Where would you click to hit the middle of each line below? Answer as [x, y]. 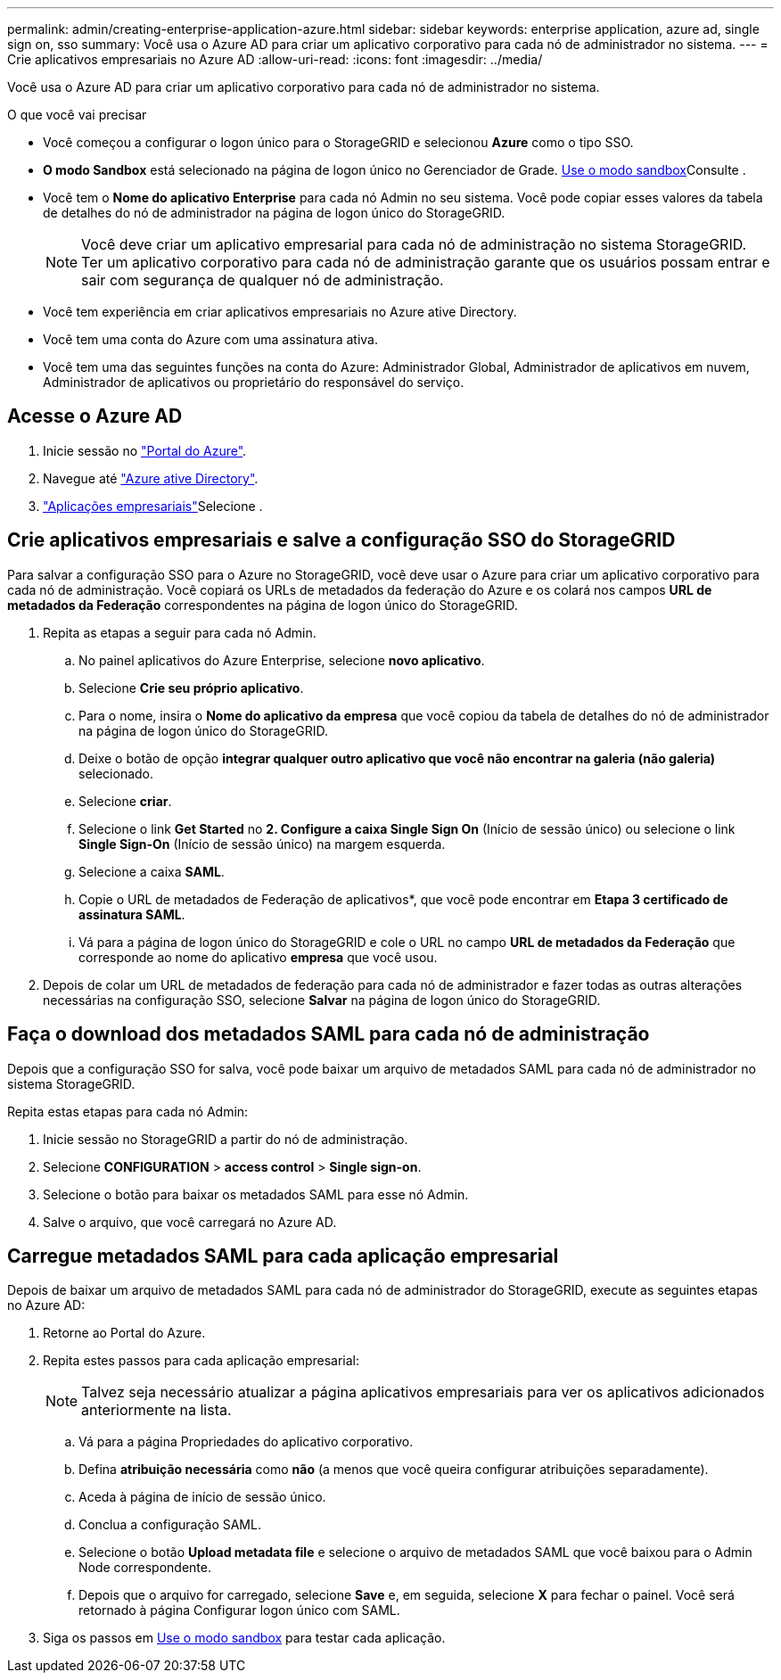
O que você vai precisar [77, 115]
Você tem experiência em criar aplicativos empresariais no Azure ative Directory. [280, 312]
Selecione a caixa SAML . [152, 871]
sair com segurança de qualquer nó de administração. [263, 280]
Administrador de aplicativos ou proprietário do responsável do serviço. [254, 382]
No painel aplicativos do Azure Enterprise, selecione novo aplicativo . [282, 660]
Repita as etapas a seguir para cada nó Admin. [180, 632]
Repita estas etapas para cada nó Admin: [128, 1111]
